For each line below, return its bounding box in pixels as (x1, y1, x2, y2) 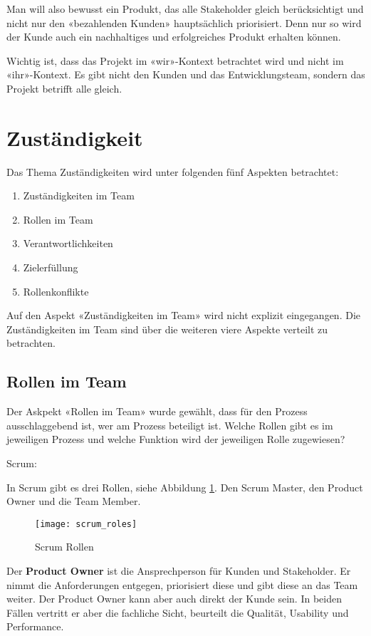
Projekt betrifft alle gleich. (6, 80, 122, 95)
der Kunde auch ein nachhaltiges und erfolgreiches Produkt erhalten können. (6, 29, 341, 44)
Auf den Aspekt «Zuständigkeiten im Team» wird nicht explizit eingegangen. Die (6, 308, 361, 323)
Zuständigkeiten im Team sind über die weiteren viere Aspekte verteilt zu (6, 321, 328, 336)
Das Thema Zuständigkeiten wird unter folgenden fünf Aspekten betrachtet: (6, 164, 339, 179)
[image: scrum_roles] (35, 518, 137, 529)
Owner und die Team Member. (6, 494, 141, 509)
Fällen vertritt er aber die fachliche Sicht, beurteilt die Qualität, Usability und (6, 605, 349, 620)
